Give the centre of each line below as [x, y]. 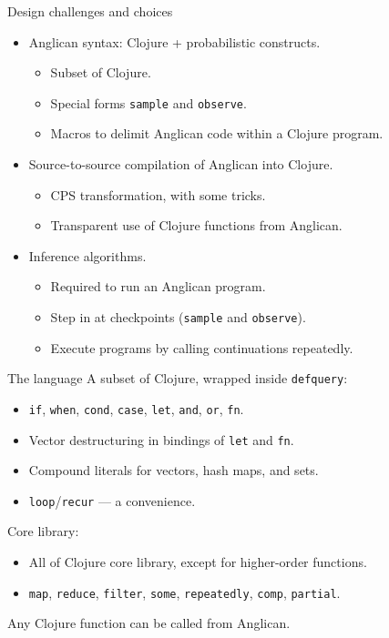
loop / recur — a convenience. [112, 500]
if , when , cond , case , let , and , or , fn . [136, 408]
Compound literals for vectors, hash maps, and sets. [174, 470]
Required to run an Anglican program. [158, 286]
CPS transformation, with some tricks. [158, 194]
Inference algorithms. [87, 255]
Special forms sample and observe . [148, 102]
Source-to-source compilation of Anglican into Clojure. [181, 164]
